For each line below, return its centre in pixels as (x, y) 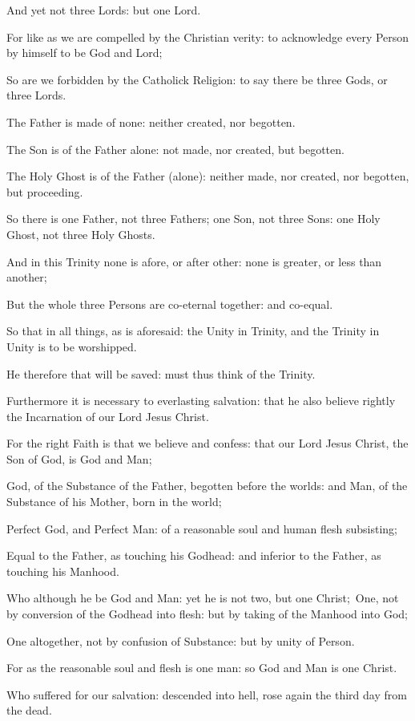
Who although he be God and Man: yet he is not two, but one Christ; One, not (203, 598)
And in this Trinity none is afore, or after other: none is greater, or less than (194, 261)
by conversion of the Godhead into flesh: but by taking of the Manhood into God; (207, 614)
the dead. (29, 710)
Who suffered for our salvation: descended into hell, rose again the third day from (207, 694)
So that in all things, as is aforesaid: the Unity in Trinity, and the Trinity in (193, 331)
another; (27, 277)
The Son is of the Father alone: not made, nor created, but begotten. (175, 149)
